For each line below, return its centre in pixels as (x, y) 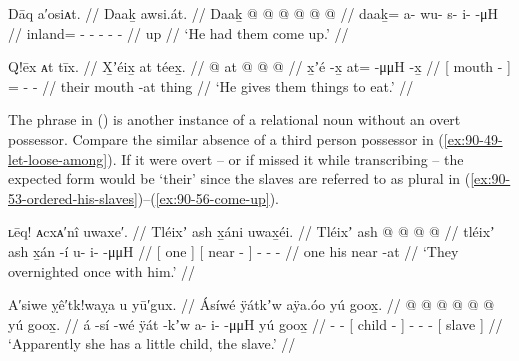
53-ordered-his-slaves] (73, 197)
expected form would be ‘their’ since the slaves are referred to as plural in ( (239, 178)
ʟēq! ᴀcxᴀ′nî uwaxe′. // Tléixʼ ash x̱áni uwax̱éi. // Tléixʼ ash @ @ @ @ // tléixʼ (251, 231)
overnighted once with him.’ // (102, 270)
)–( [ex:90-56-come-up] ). (208, 197)
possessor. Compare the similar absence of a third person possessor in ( (226, 138)
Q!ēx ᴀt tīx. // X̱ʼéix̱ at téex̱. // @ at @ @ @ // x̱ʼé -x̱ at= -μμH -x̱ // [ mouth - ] (260, 66)
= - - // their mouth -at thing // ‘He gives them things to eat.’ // (211, 85)
